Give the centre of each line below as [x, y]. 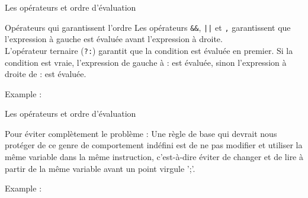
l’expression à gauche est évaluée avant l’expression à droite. [114, 39]
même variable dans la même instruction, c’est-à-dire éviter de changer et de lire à [154, 157]
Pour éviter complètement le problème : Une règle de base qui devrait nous [141, 133]
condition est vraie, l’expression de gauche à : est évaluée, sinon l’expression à [146, 62]
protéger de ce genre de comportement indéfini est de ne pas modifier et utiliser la [154, 145]
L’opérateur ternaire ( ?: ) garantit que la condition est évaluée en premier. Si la [149, 50]
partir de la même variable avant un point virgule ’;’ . [100, 168]
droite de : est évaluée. [46, 74]
